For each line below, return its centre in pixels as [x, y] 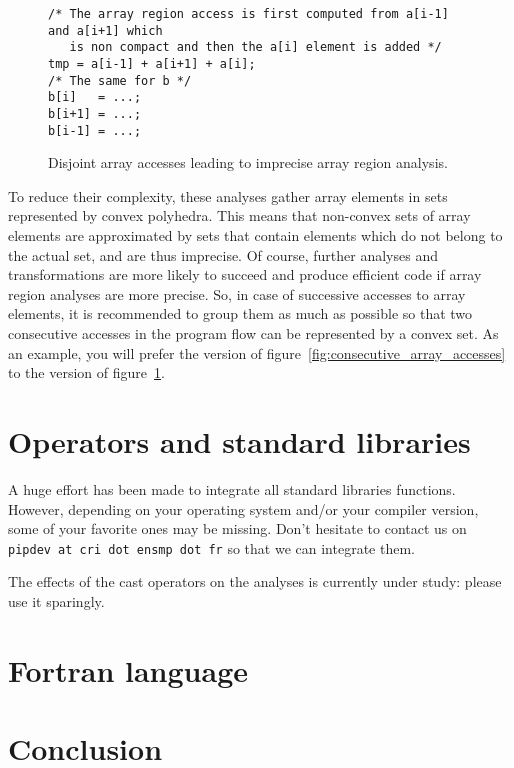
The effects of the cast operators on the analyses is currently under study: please [255, 581]
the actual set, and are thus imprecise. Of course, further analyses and [223, 254]
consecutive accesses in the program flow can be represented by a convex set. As [253, 333]
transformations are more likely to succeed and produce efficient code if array [245, 274]
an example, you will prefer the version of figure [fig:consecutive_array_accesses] [257, 352]
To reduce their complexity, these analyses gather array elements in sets [228, 195]
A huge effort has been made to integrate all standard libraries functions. [232, 488]
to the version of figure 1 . [86, 372]
